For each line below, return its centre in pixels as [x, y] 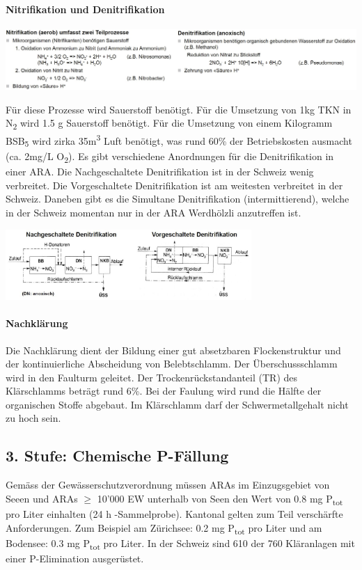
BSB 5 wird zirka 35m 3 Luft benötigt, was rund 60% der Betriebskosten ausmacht [179, 141]
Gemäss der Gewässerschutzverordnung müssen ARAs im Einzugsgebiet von [168, 485]
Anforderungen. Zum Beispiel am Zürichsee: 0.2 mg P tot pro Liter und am [164, 528]
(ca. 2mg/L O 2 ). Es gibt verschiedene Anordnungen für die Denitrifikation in [170, 157]
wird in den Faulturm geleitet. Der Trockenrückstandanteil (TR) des [152, 377]
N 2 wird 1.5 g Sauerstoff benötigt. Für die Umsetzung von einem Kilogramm [169, 124]
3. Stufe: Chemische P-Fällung [117, 456]
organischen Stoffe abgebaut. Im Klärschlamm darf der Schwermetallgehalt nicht [177, 404]
